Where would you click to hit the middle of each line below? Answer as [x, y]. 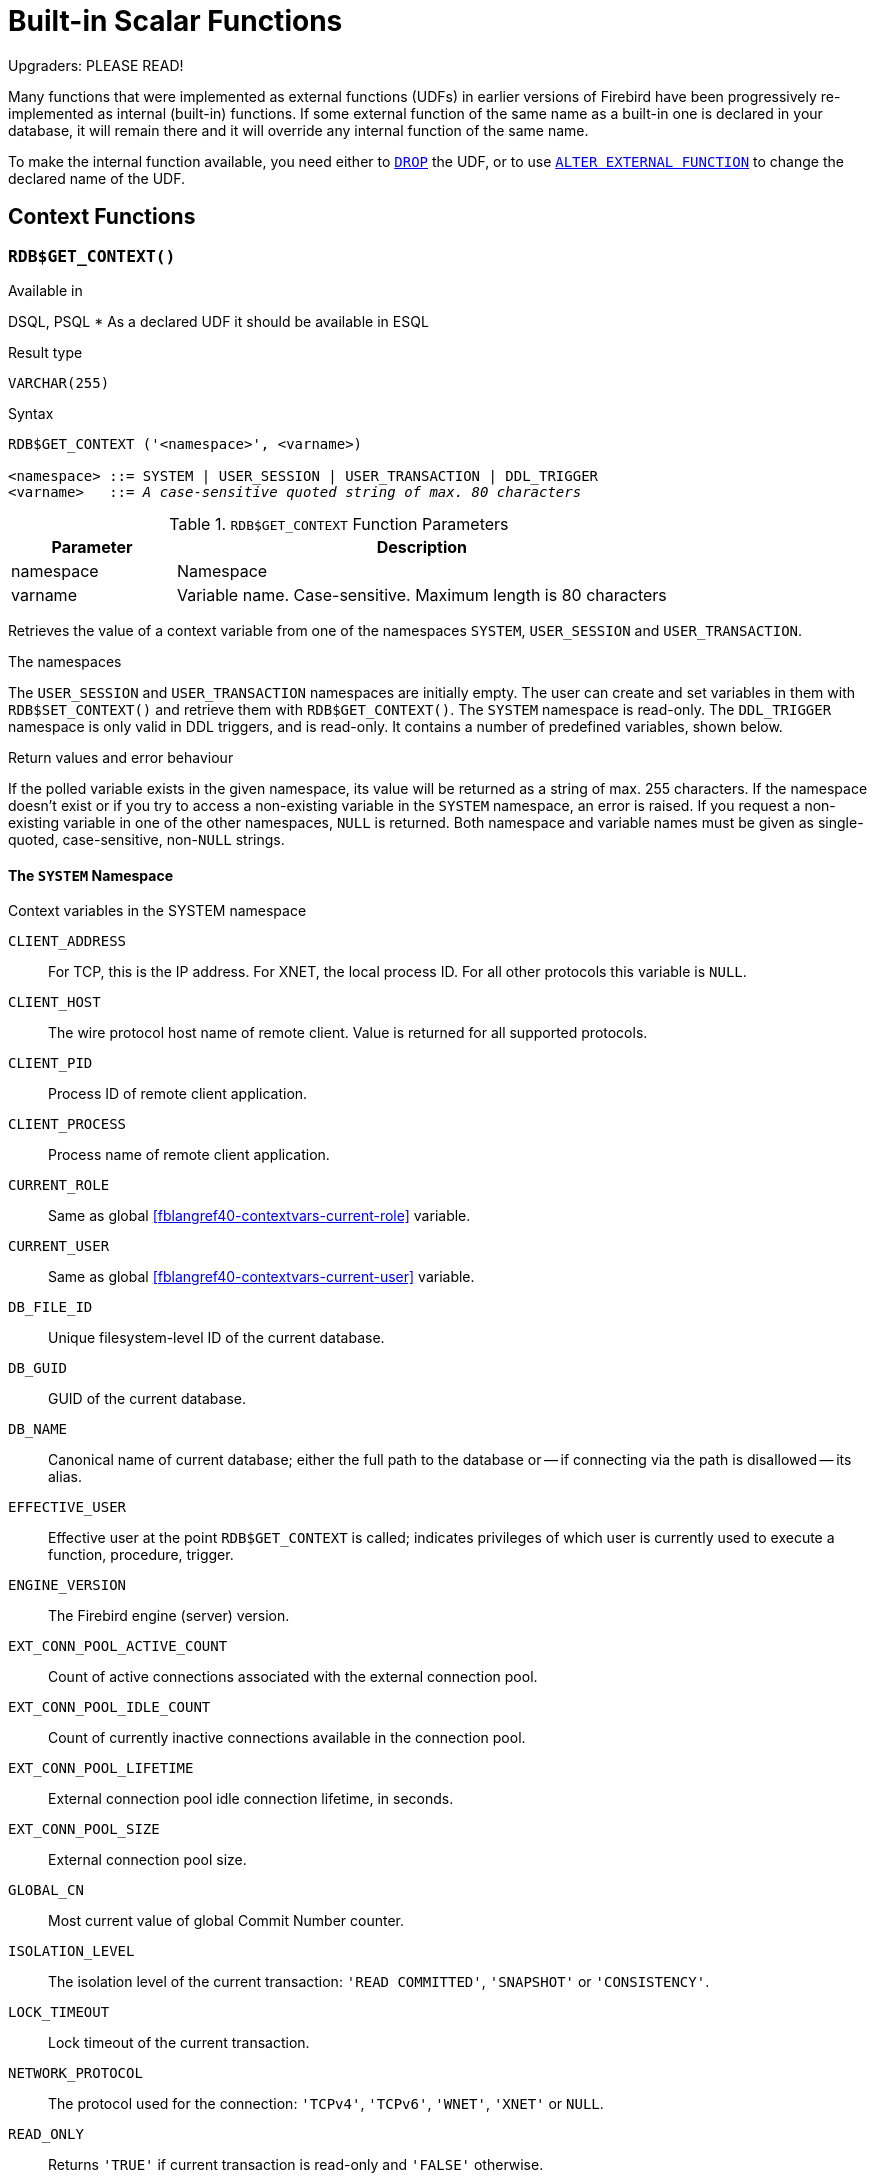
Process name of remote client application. [189, 1155]
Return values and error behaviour [121, 757]
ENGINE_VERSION [67, 1585]
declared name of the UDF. [97, 178]
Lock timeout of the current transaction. [179, 2043]
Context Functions [102, 217]
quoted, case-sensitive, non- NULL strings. [146, 839]
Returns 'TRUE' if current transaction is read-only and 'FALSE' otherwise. [296, 2165]
